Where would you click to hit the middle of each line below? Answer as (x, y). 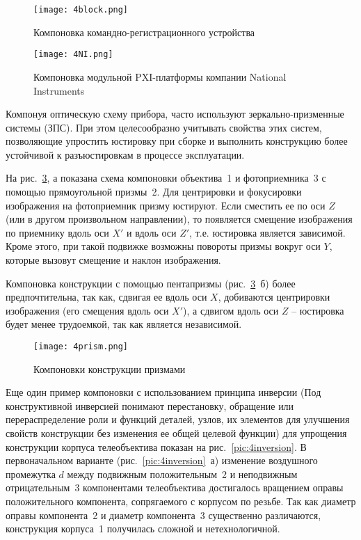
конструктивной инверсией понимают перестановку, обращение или (150, 405)
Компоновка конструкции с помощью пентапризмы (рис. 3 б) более (151, 283)
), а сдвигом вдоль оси (231, 310)
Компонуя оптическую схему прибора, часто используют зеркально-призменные (175, 114)
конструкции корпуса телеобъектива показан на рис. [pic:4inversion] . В (156, 446)
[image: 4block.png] (81, 10)
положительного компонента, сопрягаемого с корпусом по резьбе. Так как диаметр (181, 501)
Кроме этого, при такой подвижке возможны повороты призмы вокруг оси (163, 246)
